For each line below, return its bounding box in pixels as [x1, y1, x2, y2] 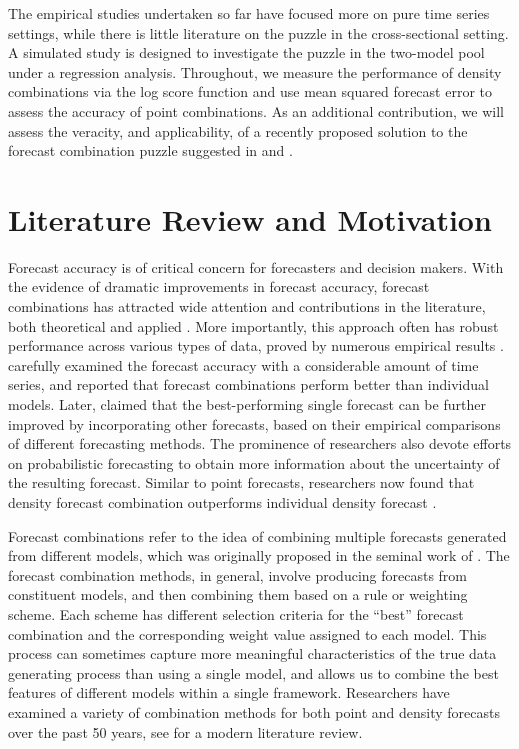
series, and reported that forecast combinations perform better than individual [8, 374, 489, 395]
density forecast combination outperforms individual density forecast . [8, 492, 437, 512]
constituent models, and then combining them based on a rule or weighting [8, 584, 468, 605]
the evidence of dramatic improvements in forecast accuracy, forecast [8, 276, 430, 297]
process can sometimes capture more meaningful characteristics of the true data [8, 643, 497, 664]
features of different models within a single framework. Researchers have [8, 682, 450, 703]
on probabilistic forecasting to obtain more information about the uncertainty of [8, 452, 500, 473]
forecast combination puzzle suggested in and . [8, 140, 293, 161]
